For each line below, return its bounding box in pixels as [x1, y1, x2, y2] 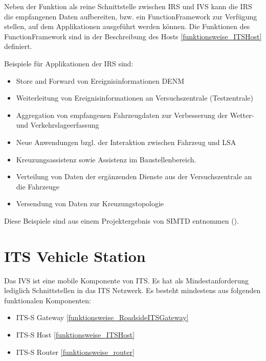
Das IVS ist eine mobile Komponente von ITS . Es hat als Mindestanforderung [4, 275, 249, 285]
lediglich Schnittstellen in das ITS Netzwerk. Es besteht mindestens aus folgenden [4, 285, 261, 296]
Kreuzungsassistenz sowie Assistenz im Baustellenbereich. [16, 154, 196, 164]
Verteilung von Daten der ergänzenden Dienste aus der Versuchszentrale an [16, 171, 252, 182]
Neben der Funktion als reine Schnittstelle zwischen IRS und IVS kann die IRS [4, 1, 252, 11]
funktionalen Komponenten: [4, 295, 91, 305]
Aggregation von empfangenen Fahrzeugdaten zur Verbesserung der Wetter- [16, 109, 254, 120]
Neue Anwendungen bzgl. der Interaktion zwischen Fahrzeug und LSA [16, 136, 236, 147]
